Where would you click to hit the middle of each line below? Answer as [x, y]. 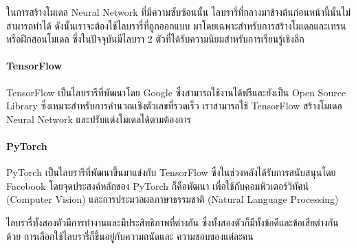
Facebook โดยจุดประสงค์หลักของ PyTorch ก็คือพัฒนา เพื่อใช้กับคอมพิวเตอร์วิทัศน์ [158, 185]
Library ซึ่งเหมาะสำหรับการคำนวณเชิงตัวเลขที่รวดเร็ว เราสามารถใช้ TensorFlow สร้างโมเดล [174, 106]
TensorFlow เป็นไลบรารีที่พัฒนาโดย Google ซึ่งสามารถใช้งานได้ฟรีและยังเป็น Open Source [176, 92]
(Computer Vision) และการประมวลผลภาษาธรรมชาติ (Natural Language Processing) [173, 199]
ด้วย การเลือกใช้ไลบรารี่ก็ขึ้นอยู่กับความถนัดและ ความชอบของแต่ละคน [130, 236]
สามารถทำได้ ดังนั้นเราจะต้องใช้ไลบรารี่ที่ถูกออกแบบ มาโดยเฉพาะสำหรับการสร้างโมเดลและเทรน [176, 25]
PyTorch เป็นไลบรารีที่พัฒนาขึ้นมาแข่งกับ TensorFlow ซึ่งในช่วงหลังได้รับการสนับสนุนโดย [171, 172]
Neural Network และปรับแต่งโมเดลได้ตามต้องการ [99, 119]
